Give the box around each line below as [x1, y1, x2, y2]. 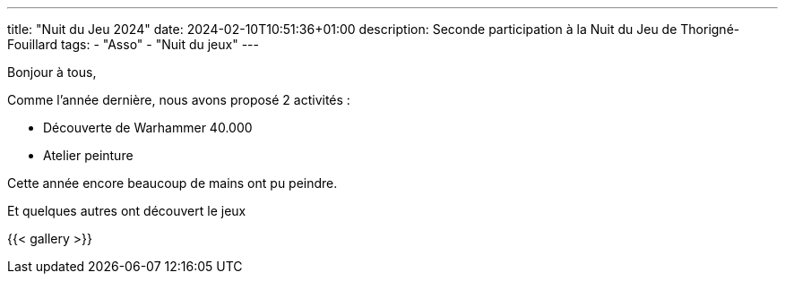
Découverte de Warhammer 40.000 [43, 120, 253, 135]
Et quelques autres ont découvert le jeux [7, 203, 246, 218]
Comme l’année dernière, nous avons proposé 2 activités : [7, 92, 350, 107]
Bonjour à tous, [7, 64, 97, 80]
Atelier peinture [43, 148, 134, 163]
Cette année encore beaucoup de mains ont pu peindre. [7, 175, 338, 191]
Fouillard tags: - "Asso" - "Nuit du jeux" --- [7, 37, 259, 52]
